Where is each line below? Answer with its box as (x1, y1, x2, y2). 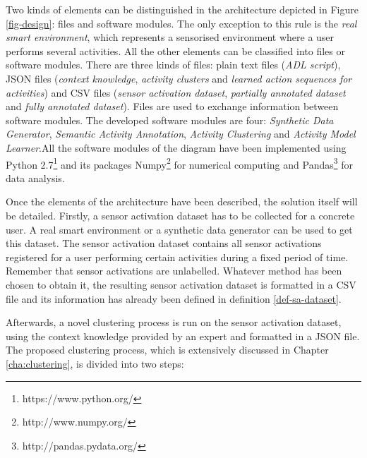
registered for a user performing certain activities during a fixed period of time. (6, 249, 349, 264)
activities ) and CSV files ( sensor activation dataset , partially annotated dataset (6, 85, 346, 100)
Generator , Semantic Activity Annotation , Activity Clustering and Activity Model (6, 126, 356, 141)
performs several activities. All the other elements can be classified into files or (6, 43, 345, 58)
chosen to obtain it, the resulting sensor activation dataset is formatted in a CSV (6, 277, 356, 291)
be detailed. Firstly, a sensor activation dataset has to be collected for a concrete (6, 207, 355, 222)
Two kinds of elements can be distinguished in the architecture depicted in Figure (6, 2, 359, 16)
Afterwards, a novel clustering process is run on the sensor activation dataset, (6, 315, 342, 330)
